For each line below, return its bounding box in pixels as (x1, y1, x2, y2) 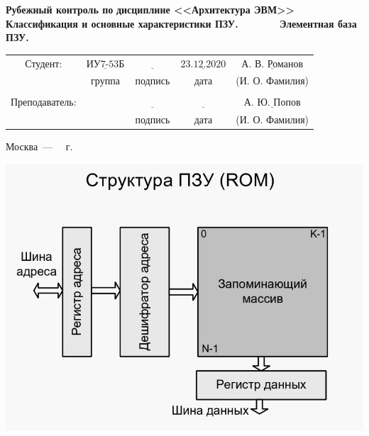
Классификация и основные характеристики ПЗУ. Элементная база (6, 16, 357, 30)
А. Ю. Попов (243, 98, 301, 108)
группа (91, 73, 120, 88)
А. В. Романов (241, 59, 304, 69)
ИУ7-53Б (86, 59, 125, 69)
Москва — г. (6, 139, 73, 154)
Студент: (25, 55, 62, 70)
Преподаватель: (11, 94, 77, 109)
